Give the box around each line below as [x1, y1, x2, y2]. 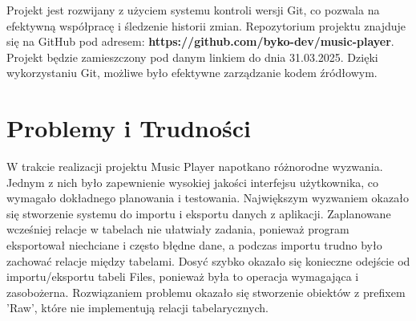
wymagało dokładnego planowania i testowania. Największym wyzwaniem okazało [6, 189, 409, 206]
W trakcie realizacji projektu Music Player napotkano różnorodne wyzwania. [6, 158, 383, 175]
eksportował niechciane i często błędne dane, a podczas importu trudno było [6, 237, 382, 254]
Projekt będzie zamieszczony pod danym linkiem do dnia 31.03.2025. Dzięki [6, 48, 378, 65]
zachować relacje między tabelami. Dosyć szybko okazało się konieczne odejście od [6, 252, 410, 269]
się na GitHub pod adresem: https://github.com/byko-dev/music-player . [6, 33, 394, 50]
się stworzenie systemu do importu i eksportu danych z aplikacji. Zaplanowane [6, 205, 391, 221]
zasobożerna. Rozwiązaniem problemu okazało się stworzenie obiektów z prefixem [6, 283, 406, 300]
